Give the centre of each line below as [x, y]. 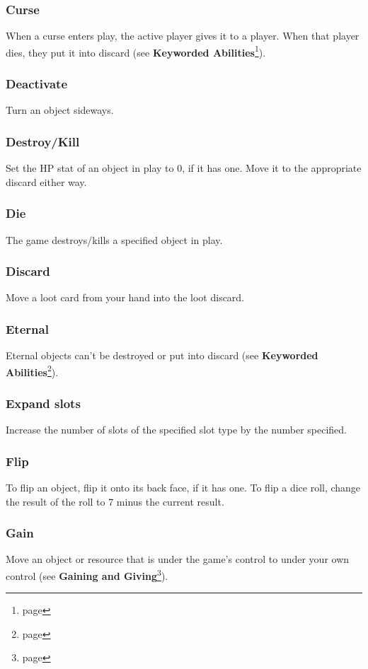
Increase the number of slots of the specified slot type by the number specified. [176, 430]
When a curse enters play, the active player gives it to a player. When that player [183, 36]
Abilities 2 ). [32, 371]
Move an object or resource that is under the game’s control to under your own [178, 559]
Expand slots [43, 403]
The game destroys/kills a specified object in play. [114, 239]
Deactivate [37, 83]
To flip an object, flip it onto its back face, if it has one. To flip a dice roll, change [183, 487]
